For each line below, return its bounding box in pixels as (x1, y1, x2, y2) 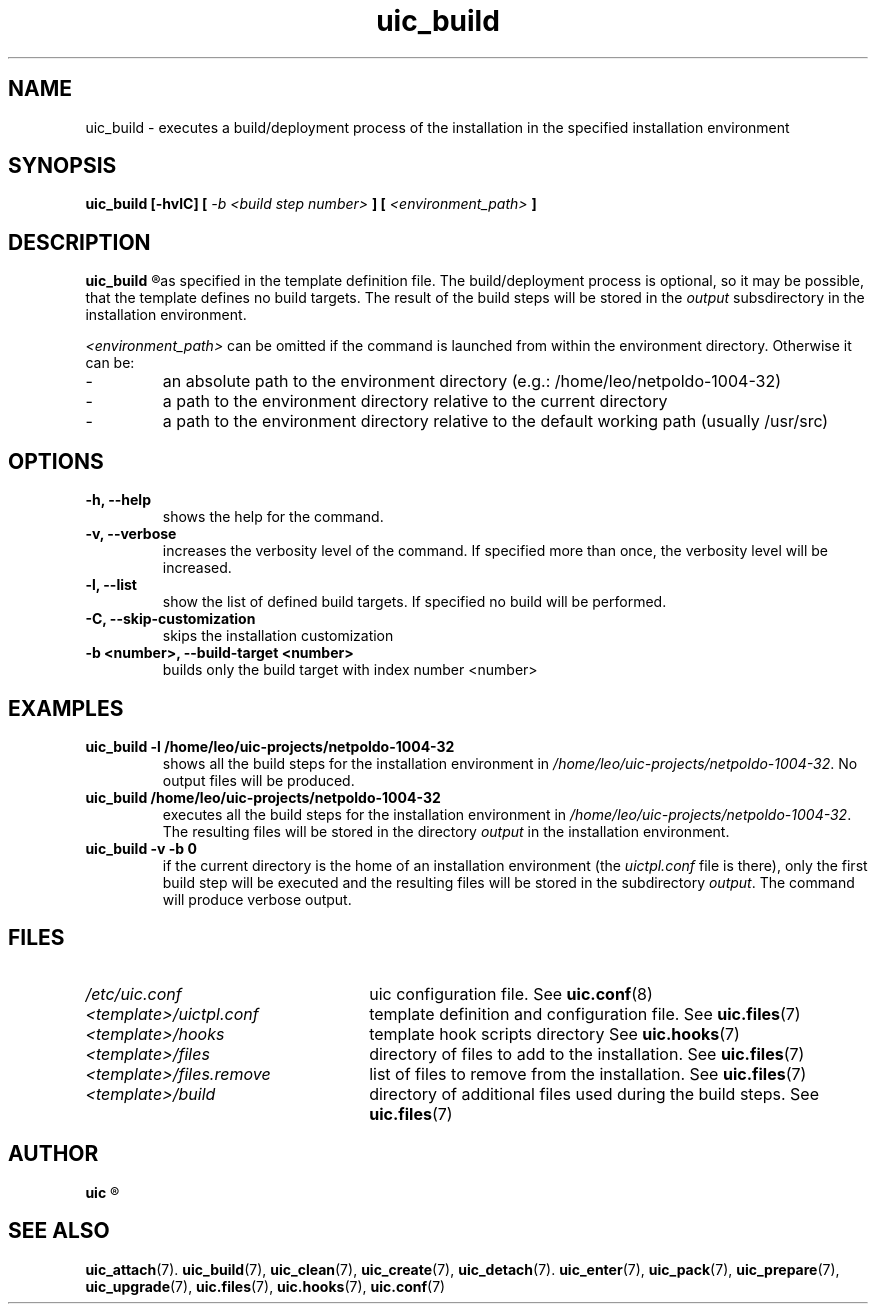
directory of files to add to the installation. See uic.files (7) (369, 1043, 805, 1064)
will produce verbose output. (162, 890, 352, 908)
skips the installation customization (162, 627, 394, 645)
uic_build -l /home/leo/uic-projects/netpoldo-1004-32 (85, 737, 455, 755)
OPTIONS (8, 448, 104, 474)
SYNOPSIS (8, 153, 117, 179)
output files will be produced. (162, 771, 355, 789)
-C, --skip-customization (85, 610, 256, 628)
